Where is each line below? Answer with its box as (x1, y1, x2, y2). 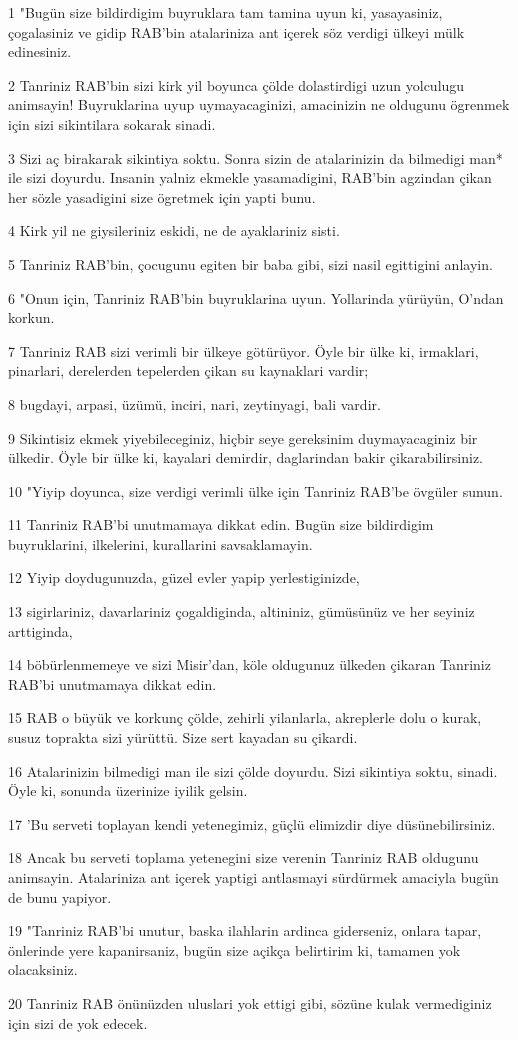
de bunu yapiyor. (8, 886, 112, 907)
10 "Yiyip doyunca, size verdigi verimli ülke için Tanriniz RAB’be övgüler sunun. (8, 480, 503, 501)
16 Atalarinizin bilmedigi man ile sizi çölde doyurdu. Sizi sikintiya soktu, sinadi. (8, 760, 498, 781)
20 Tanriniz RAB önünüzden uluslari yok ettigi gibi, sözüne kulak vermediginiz (8, 992, 492, 1013)
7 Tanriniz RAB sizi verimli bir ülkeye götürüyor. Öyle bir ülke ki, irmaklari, (8, 340, 479, 361)
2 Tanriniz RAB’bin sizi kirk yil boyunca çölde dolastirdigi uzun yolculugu (8, 74, 465, 95)
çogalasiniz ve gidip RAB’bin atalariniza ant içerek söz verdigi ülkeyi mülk (8, 21, 465, 42)
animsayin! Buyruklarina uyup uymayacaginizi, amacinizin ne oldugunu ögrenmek (8, 94, 510, 115)
